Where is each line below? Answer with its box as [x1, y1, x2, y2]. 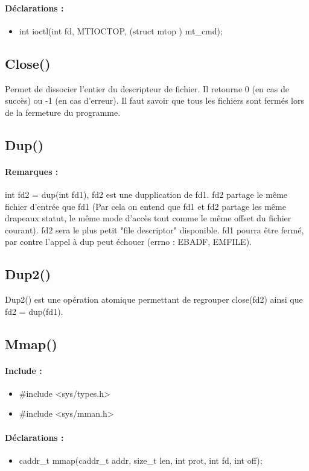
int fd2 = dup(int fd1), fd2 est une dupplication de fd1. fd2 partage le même [5, 188, 288, 200]
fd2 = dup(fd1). [5, 305, 63, 317]
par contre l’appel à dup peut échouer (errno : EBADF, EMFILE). [5, 235, 252, 248]
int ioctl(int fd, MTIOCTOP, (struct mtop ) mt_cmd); [19, 24, 223, 37]
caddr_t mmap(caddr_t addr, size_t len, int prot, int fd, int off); [19, 454, 263, 466]
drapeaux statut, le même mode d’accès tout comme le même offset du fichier [5, 212, 291, 224]
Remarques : [5, 165, 59, 177]
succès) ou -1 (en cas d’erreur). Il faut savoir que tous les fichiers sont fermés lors [5, 94, 305, 107]
